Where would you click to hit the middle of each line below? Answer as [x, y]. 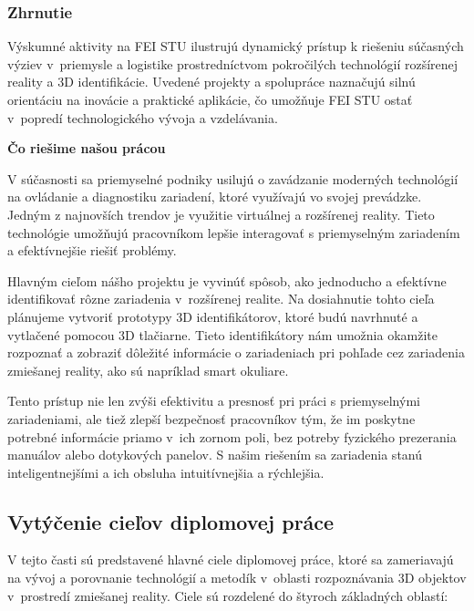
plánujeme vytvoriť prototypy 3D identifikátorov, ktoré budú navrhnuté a [213, 316]
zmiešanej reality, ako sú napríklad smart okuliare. [148, 370]
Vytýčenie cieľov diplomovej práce [171, 521]
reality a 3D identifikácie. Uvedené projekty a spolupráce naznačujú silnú [211, 82]
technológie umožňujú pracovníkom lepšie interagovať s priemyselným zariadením [234, 232]
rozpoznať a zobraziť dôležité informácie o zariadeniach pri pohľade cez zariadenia [236, 352]
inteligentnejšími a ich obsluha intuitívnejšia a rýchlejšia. [166, 472]
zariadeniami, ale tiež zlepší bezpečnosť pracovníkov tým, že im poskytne [211, 418]
